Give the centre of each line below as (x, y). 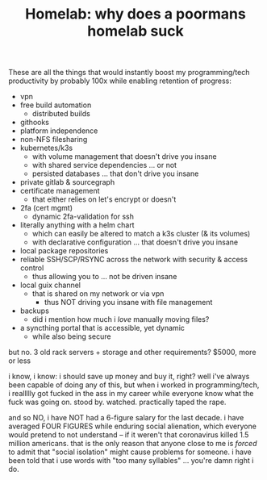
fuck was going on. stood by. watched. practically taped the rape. (117, 402)
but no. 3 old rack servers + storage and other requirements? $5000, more (132, 353)
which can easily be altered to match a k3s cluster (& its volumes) (141, 234)
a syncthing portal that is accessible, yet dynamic (102, 328)
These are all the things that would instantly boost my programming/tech (129, 73)
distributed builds (61, 114)
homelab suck (136, 31)
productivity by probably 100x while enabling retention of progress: (120, 81)
